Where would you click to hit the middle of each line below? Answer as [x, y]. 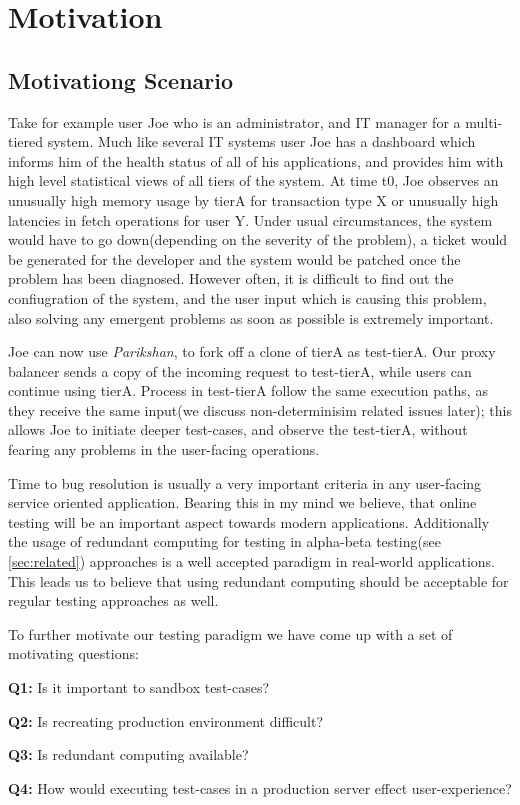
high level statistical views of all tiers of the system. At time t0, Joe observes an [253, 180]
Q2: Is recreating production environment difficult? [165, 720]
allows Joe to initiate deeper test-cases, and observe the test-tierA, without [238, 429]
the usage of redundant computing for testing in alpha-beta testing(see [224, 541]
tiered [26, 141]
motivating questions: [73, 653]
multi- [484, 121]
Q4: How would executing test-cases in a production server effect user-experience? [260, 787]
